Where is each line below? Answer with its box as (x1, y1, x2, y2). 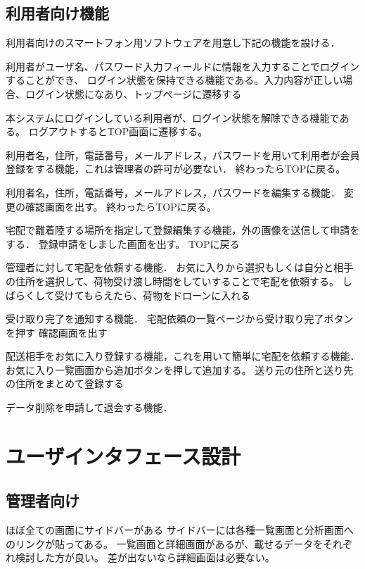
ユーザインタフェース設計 (6, 441, 241, 470)
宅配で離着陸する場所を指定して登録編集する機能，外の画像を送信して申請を (6, 223, 360, 237)
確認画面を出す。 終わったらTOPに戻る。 (25, 199, 217, 213)
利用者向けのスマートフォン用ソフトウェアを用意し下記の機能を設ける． (6, 35, 340, 50)
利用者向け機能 (6, 2, 109, 24)
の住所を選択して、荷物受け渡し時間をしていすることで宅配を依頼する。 (6, 273, 340, 288)
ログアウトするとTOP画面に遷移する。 (28, 124, 208, 139)
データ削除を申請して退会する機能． (6, 400, 173, 415)
